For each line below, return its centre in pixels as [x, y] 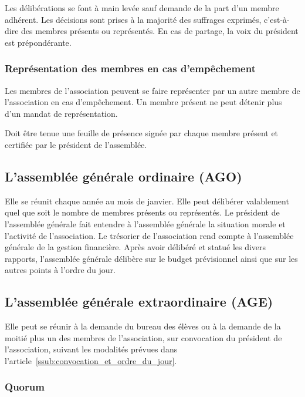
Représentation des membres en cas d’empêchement [130, 68]
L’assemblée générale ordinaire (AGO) [123, 176]
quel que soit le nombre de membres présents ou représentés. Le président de [142, 212]
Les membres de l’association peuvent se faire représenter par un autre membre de [152, 90]
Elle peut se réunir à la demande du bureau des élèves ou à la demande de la [143, 326]
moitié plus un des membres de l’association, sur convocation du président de [143, 337]
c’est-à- [277, 19]
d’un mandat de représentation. [61, 113]
